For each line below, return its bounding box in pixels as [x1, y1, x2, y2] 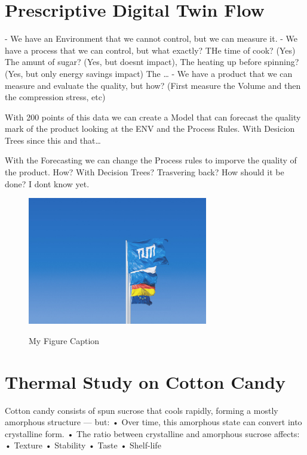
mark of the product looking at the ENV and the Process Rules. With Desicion [5, 122, 295, 135]
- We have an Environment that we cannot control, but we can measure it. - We [5, 32, 297, 45]
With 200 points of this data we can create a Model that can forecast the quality [5, 110, 301, 123]
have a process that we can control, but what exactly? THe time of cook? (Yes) [5, 44, 296, 56]
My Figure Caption [29, 334, 100, 346]
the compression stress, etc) [5, 91, 106, 103]
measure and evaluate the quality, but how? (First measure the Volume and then [5, 79, 301, 91]
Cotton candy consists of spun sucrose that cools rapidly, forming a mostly [5, 404, 278, 416]
